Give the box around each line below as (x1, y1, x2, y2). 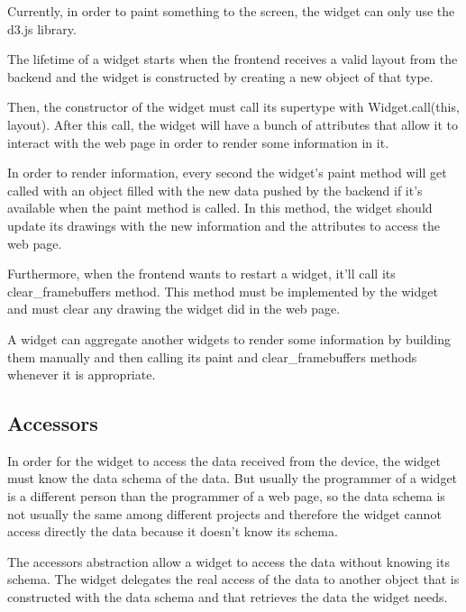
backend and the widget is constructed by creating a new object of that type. (7, 67, 434, 86)
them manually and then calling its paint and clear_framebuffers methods (7, 347, 417, 366)
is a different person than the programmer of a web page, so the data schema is (7, 487, 445, 506)
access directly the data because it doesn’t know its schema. (7, 522, 338, 541)
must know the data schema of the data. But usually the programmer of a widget (7, 469, 458, 488)
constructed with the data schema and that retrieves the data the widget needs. (7, 588, 448, 607)
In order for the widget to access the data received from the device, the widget (7, 451, 441, 470)
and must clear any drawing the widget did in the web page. (7, 299, 341, 318)
